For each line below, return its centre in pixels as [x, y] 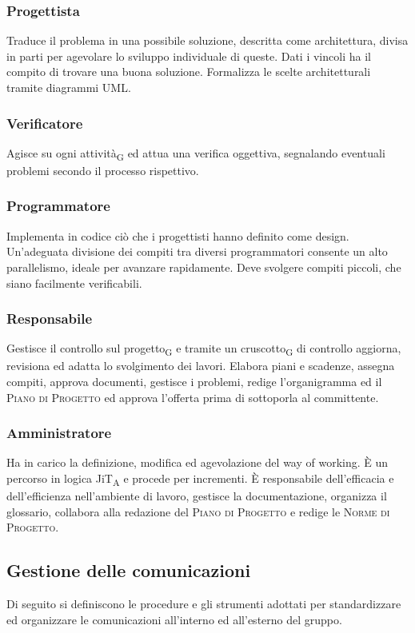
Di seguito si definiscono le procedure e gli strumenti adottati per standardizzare [204, 604]
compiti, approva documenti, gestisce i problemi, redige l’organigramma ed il [194, 382]
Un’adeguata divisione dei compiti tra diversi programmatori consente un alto [197, 251]
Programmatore [58, 206]
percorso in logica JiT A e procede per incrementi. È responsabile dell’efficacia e [200, 479]
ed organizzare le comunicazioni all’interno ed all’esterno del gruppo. [174, 619]
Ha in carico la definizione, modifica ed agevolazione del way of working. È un [198, 462]
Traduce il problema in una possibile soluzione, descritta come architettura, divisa [207, 40]
